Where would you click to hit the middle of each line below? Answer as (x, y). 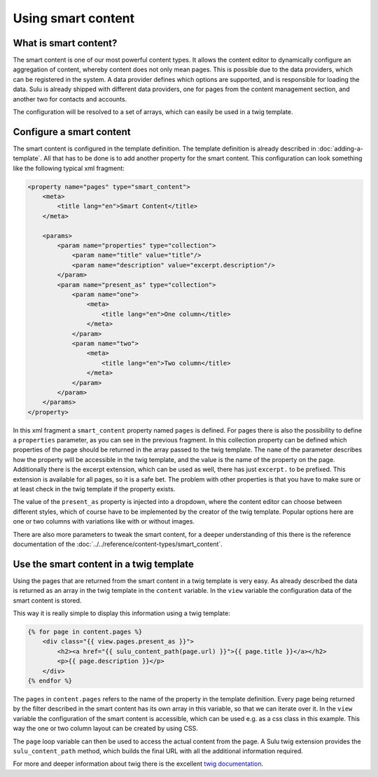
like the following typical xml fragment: (69, 168)
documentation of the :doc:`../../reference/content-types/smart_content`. (118, 544)
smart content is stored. (47, 600)
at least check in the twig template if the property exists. (94, 489)
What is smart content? (65, 43)
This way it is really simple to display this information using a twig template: (121, 613)
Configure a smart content (72, 132)
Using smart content (74, 18)
